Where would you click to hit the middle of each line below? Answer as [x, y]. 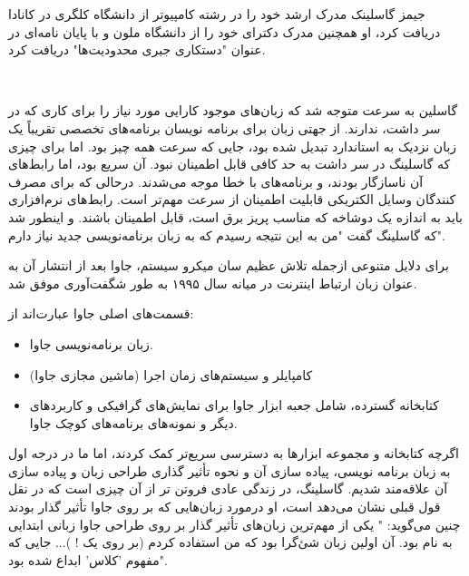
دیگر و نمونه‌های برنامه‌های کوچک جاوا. [133, 422]
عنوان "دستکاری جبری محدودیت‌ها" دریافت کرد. [137, 49]
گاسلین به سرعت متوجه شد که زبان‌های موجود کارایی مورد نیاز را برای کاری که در [233, 110]
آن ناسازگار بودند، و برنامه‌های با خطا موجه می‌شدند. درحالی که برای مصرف [216, 181]
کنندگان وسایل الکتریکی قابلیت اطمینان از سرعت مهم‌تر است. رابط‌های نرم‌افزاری [232, 199]
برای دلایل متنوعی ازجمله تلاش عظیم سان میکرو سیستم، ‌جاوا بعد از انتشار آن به [229, 265]
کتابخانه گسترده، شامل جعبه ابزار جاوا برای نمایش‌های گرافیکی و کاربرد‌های [234, 405]
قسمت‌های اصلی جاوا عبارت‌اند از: [101, 313]
